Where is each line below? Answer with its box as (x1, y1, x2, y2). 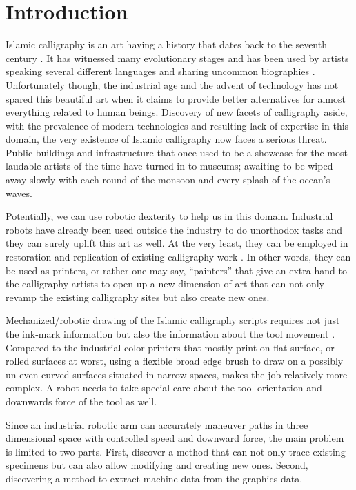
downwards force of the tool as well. (6, 394, 157, 408)
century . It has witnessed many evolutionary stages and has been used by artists (6, 50, 349, 65)
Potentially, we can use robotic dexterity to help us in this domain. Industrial (6, 209, 333, 223)
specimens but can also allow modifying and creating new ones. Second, (6, 458, 308, 472)
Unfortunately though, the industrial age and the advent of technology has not (6, 77, 339, 92)
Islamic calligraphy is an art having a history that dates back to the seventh (6, 37, 327, 52)
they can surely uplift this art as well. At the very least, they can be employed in (6, 236, 348, 250)
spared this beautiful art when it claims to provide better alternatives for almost (6, 91, 346, 105)
